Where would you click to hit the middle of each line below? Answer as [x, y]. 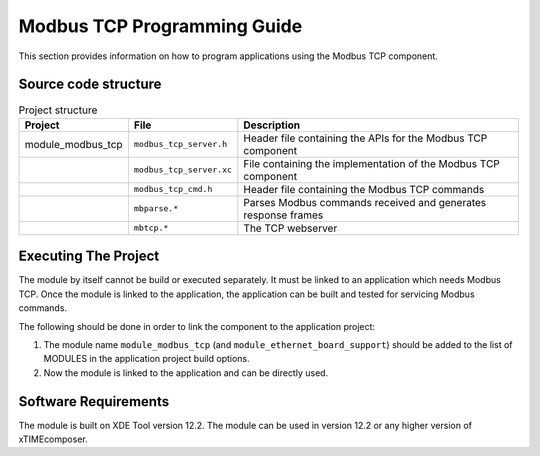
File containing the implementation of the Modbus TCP [371, 163]
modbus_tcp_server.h [180, 144]
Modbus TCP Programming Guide [160, 26]
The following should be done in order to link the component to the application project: [196, 326]
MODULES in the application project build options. [146, 359]
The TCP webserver [290, 228]
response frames [283, 215]
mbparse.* [156, 208]
